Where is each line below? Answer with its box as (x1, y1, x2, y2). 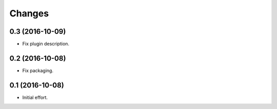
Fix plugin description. (22, 41, 69, 47)
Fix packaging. (22, 67, 54, 74)
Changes (9, 8, 49, 19)
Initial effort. (22, 94, 48, 100)
